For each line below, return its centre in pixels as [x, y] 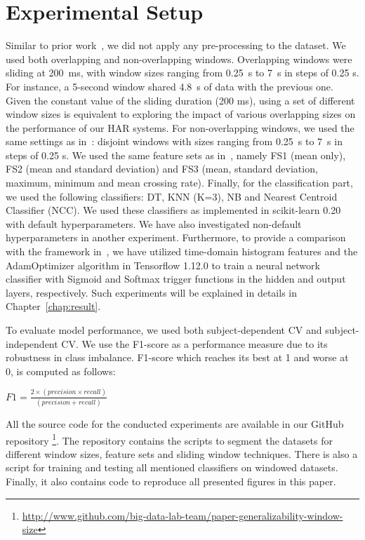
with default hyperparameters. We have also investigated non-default [154, 223]
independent [32, 343]
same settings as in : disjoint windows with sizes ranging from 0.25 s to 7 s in [174, 141]
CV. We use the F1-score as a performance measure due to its [194, 343]
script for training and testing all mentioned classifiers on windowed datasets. [172, 467]
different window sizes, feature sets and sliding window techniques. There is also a [182, 453]
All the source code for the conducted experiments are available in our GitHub [175, 424]
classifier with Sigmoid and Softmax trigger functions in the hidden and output [176, 279]
